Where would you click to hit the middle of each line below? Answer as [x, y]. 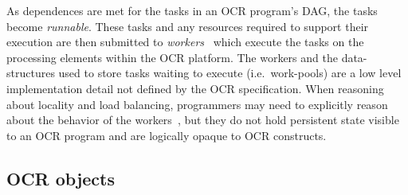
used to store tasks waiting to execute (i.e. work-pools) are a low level [230, 73]
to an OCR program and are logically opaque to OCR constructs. [167, 135]
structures [31, 73]
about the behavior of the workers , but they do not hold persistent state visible [203, 120]
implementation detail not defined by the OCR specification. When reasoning [195, 88]
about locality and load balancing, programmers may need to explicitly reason [197, 104]
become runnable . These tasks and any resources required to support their [188, 26]
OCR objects [61, 178]
